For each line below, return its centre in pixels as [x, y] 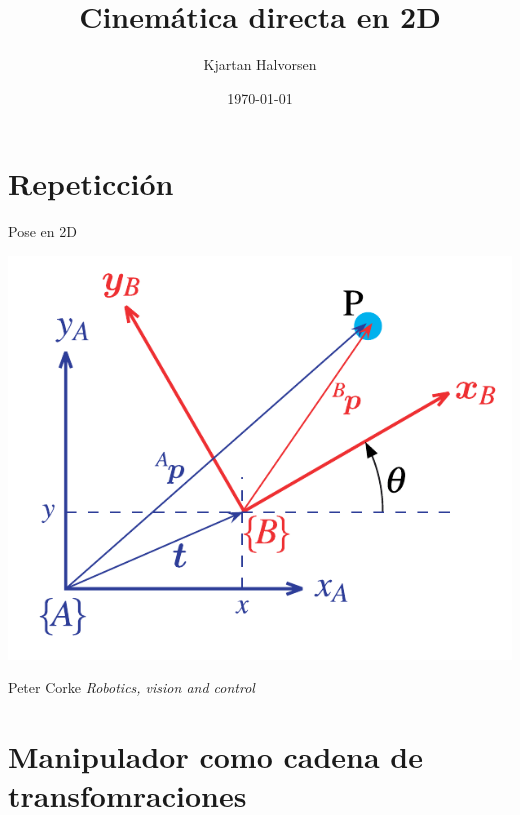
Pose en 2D [42, 231]
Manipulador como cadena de [215, 755]
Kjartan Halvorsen [260, 64]
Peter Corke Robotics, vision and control [131, 687]
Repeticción [91, 183]
